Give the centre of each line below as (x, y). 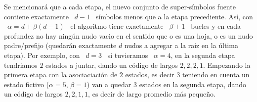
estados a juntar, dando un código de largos (112, 65)
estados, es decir (150, 75)
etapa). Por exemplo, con (42, 55)
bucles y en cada (216, 26)
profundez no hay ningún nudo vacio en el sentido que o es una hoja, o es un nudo (128, 35)
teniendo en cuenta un (216, 75)
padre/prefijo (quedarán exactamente (60, 45)
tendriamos (21, 65)
